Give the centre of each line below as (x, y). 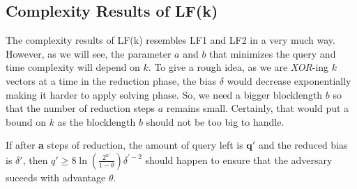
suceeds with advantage (56, 177)
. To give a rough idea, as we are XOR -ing (238, 67)
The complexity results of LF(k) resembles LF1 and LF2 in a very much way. (170, 40)
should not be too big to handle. (215, 121)
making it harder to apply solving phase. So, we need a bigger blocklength (164, 94)
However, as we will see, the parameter (89, 53)
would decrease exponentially (289, 80)
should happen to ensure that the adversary (239, 159)
